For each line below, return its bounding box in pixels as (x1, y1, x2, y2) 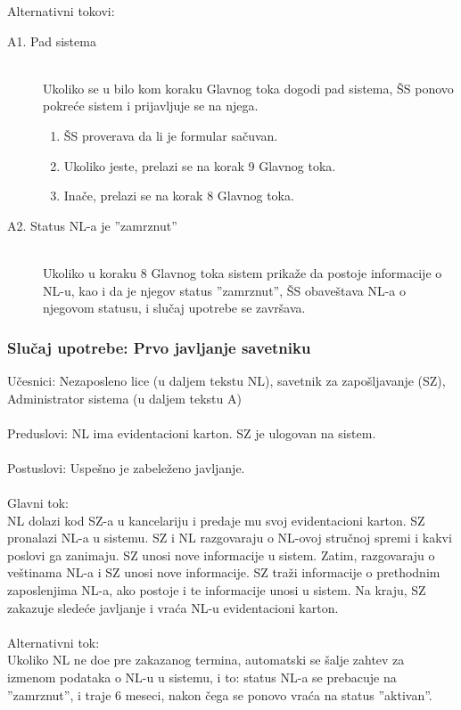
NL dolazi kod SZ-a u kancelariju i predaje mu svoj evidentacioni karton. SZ (7, 510, 425, 529)
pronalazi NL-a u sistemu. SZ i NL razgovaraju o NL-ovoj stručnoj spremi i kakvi (7, 528, 452, 547)
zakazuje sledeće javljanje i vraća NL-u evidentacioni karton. (7, 598, 339, 616)
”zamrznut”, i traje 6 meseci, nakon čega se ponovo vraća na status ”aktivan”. (7, 685, 432, 704)
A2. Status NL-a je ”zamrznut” (7, 216, 177, 234)
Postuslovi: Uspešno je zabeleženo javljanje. (7, 458, 245, 477)
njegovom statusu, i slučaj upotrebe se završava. (43, 298, 306, 317)
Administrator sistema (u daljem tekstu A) (7, 388, 242, 407)
